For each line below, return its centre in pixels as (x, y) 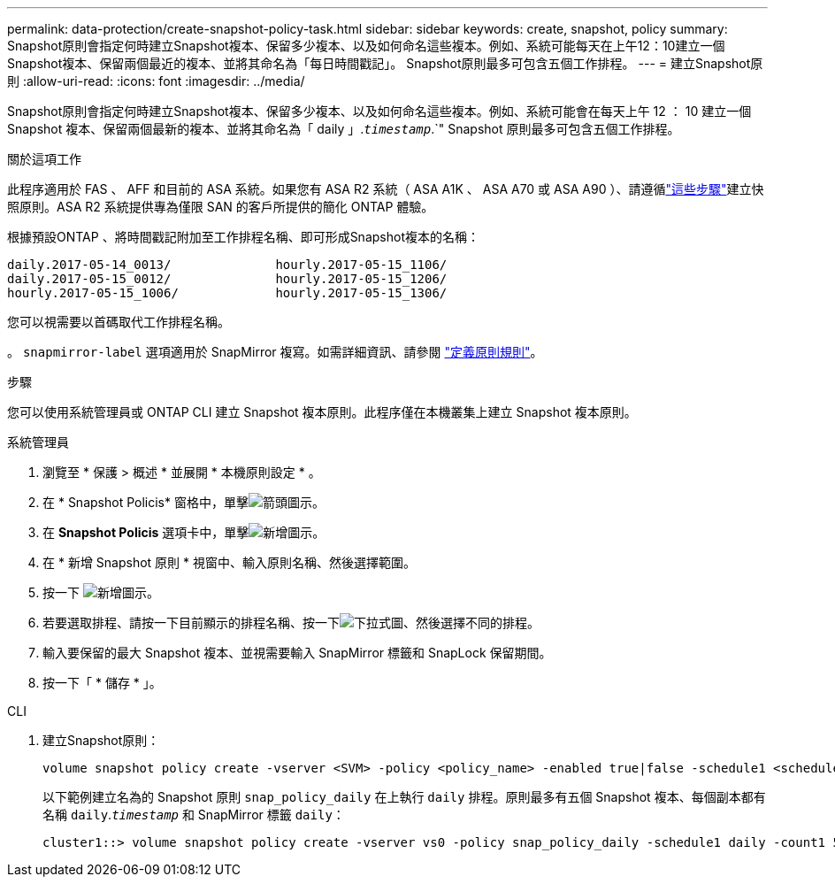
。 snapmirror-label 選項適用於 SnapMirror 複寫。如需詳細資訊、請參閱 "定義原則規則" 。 (275, 352)
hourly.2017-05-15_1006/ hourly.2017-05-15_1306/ (227, 293)
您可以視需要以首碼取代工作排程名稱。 (119, 322)
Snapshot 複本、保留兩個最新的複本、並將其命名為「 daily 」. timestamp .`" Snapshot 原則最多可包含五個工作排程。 (344, 129)
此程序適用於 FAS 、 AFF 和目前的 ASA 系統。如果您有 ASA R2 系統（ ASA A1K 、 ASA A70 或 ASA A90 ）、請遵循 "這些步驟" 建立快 (386, 189)
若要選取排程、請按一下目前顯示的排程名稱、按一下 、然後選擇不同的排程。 (291, 623)
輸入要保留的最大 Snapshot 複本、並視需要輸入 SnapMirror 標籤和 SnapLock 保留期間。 (297, 653)
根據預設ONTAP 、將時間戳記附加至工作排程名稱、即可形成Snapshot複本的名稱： (243, 237)
